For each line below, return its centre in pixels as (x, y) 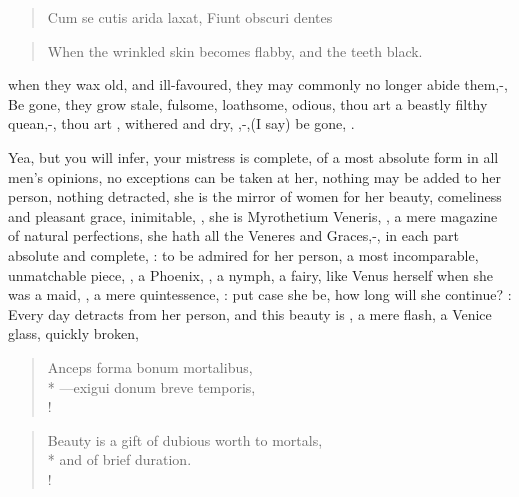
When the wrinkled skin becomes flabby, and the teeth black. (235, 50)
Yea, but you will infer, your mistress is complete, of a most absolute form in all (253, 156)
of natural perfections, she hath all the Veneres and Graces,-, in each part (233, 235)
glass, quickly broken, (73, 333)
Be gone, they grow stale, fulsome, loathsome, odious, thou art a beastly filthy (248, 103)
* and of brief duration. (119, 459)
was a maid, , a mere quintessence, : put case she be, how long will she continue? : (260, 294)
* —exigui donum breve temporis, (151, 386)
